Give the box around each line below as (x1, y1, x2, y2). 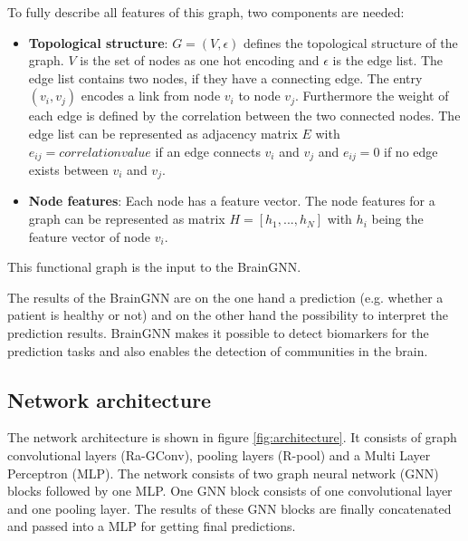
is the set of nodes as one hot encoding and (80, 51, 320, 70)
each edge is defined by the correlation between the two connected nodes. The (28, 106, 461, 125)
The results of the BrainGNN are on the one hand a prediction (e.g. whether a (7, 287, 444, 306)
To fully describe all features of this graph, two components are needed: (7, 3, 405, 21)
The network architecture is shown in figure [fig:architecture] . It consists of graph (7, 428, 457, 447)
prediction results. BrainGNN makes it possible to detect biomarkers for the (7, 324, 429, 343)
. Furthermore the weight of (294, 86, 449, 105)
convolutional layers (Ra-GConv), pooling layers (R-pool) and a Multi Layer (7, 446, 431, 465)
